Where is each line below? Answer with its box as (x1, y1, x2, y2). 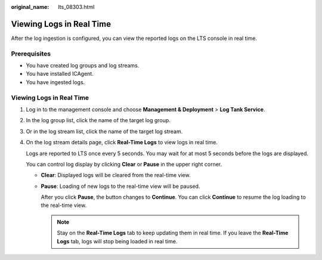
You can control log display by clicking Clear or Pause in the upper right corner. (26, 160, 222, 168)
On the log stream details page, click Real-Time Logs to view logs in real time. (26, 139, 218, 146)
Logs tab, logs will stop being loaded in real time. (57, 237, 178, 244)
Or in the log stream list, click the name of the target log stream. (26, 128, 183, 135)
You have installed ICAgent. (26, 70, 94, 78)
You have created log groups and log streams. (26, 62, 140, 69)
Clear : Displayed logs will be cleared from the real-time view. (41, 172, 191, 179)
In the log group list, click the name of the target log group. (26, 117, 171, 124)
